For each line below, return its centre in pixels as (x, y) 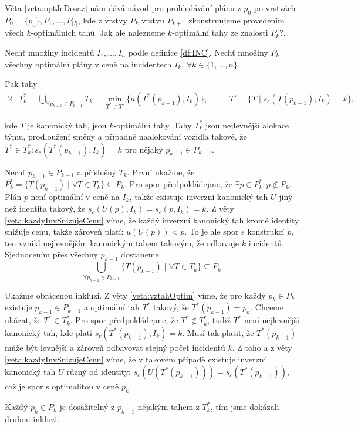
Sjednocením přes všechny (51, 254)
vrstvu (153, 20)
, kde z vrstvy (102, 20)
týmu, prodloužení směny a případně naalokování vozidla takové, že (126, 136)
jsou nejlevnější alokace (247, 125)
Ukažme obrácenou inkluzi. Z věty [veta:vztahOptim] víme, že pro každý (135, 295)
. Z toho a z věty (262, 347)
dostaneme (140, 254)
